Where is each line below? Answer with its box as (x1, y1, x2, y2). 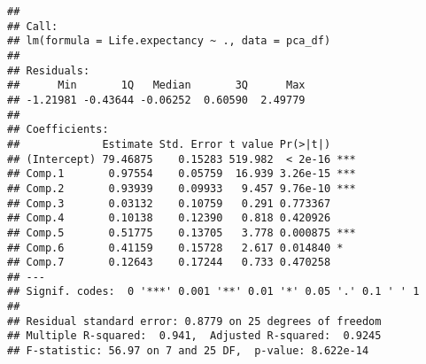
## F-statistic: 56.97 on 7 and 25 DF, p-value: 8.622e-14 (7, 345, 369, 358)
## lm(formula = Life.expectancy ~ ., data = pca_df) (7, 35, 331, 48)
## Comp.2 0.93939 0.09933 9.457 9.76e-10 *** (7, 182, 356, 195)
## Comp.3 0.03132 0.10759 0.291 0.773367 (7, 197, 331, 210)
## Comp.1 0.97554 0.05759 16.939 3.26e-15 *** (7, 167, 356, 181)
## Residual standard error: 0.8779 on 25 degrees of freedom (7, 314, 382, 328)
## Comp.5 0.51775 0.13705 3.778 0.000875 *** (7, 226, 356, 239)
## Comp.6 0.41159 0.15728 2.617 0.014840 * (7, 241, 344, 254)
